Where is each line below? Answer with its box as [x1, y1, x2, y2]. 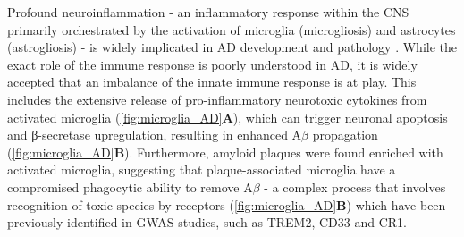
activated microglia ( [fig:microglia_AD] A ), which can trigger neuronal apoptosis [7, 107, 448, 126]
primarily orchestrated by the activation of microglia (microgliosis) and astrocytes [7, 20, 456, 38]
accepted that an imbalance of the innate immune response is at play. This [7, 72, 417, 91]
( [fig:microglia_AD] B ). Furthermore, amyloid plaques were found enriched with [7, 142, 443, 161]
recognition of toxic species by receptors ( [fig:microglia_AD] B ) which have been [7, 195, 446, 214]
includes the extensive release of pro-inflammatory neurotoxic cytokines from [7, 89, 427, 108]
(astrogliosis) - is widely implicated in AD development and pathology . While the [7, 38, 457, 56]
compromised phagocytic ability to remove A [7, 177, 253, 196]
